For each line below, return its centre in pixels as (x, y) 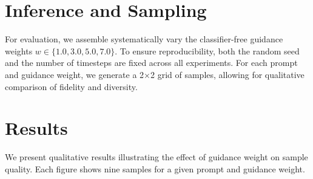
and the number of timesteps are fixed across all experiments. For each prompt (151, 63)
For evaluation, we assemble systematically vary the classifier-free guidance (144, 39)
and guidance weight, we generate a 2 (75, 74)
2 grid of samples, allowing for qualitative (227, 74)
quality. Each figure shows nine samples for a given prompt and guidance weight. (155, 168)
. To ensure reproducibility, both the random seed (207, 50)
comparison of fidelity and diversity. (71, 86)
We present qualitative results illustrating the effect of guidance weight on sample (156, 157)
